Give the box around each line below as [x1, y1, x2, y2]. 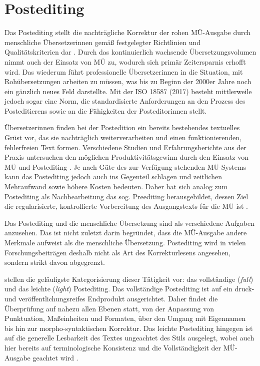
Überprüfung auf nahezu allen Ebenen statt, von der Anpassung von [4, 303, 214, 313]
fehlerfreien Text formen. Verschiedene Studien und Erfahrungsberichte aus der [4, 142, 246, 152]
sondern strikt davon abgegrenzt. [4, 257, 105, 267]
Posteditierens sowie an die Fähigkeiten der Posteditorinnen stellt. [4, 105, 207, 116]
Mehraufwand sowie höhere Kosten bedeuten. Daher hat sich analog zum [4, 181, 228, 192]
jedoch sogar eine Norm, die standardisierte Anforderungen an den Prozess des [4, 96, 245, 106]
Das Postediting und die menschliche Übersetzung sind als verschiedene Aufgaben [4, 217, 254, 228]
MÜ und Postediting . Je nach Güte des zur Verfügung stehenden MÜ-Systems [4, 161, 246, 172]
